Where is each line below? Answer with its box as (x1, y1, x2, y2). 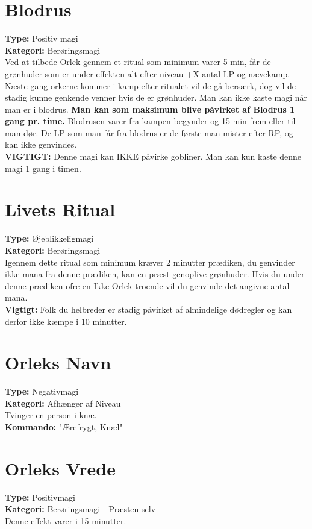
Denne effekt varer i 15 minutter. (5, 514, 126, 527)
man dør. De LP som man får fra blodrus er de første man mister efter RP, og (5, 126, 293, 139)
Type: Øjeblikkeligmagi (5, 232, 94, 245)
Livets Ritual (5, 197, 116, 222)
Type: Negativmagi (5, 385, 79, 398)
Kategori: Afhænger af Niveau (5, 396, 121, 409)
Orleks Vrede (5, 455, 116, 480)
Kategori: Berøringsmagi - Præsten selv (5, 502, 156, 515)
